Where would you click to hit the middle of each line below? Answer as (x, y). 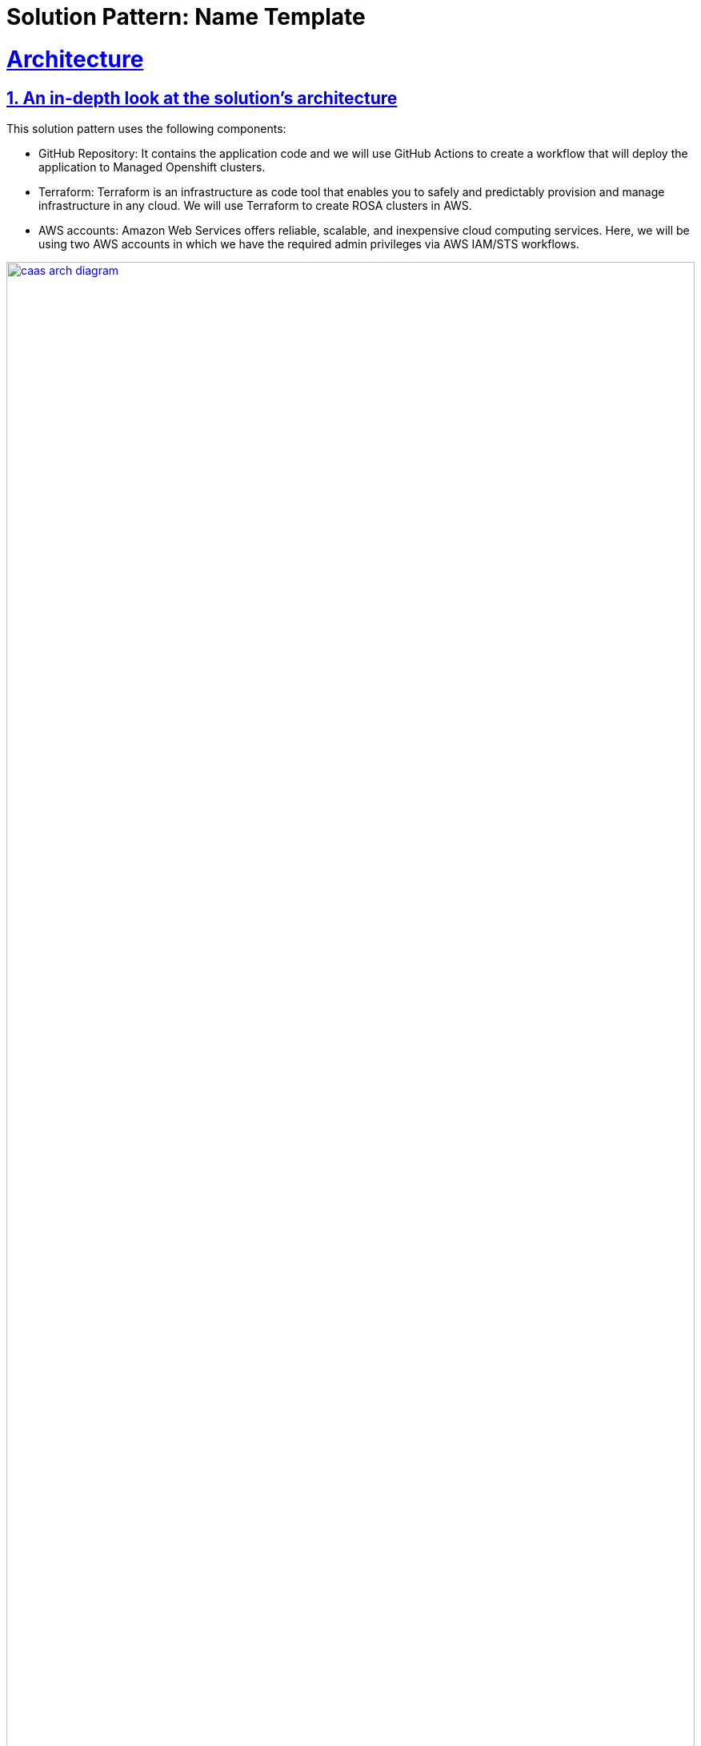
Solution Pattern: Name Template (186, 17)
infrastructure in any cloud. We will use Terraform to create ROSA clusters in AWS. (255, 205)
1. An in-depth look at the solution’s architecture (202, 98)
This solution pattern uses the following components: (146, 128)
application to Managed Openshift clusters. (152, 167)
